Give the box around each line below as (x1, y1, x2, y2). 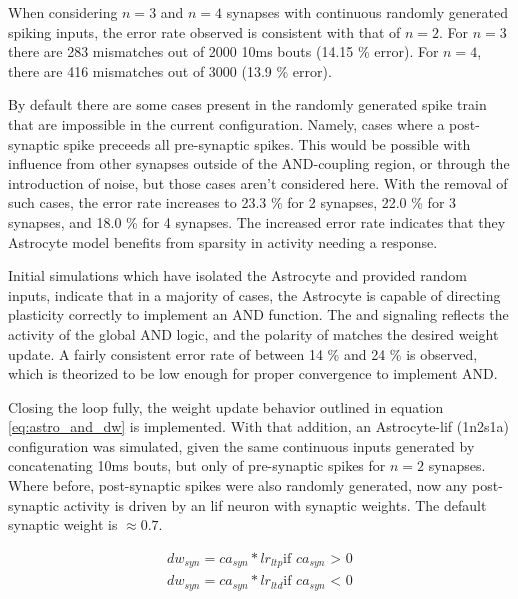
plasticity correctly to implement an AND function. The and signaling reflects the (8, 304, 509, 325)
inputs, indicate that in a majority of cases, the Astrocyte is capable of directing (8, 284, 501, 305)
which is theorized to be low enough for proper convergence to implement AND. (8, 363, 498, 384)
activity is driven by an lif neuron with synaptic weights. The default (63, 494, 487, 515)
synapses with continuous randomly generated (226, 2, 508, 22)
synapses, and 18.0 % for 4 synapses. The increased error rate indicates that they (8, 211, 506, 232)
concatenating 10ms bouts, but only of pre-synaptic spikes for (8, 455, 386, 476)
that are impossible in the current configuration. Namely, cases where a (8, 113, 445, 134)
